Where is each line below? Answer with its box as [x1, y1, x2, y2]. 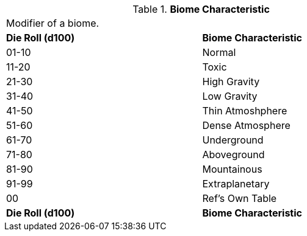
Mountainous [202, 163, 262, 175]
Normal [202, 46, 236, 58]
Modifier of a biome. [6, 17, 99, 29]
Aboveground [202, 148, 265, 161]
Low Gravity [202, 90, 258, 102]
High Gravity [202, 75, 260, 88]
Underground [202, 134, 264, 146]
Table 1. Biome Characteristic [132, 3, 270, 15]
